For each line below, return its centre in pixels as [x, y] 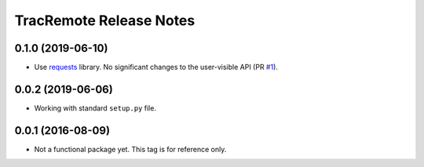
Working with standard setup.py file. [95, 108]
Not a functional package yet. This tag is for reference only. [130, 149]
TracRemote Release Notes [105, 20]
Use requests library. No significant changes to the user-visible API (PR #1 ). [156, 67]
